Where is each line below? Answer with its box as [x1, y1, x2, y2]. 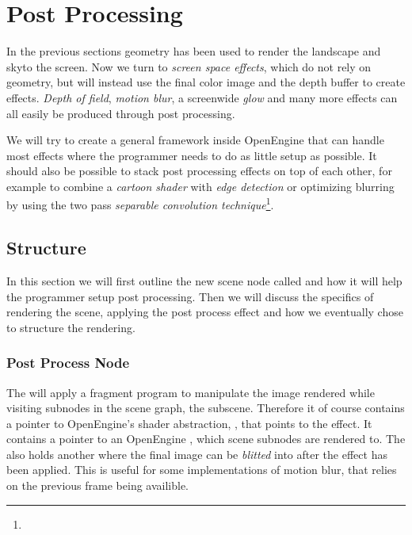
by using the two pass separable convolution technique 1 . [6, 194, 274, 213]
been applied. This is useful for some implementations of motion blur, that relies [6, 461, 397, 478]
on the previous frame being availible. [6, 477, 189, 494]
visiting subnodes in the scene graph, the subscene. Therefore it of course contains [6, 399, 405, 416]
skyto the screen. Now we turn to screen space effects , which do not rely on [6, 58, 372, 75]
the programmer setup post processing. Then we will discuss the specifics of [6, 288, 374, 304]
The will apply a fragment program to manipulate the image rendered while [6, 384, 375, 400]
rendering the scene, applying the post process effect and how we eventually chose [6, 304, 403, 320]
